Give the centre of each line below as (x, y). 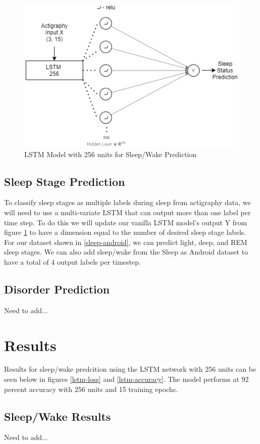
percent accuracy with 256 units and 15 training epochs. (91, 389)
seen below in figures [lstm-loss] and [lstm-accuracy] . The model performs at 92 (126, 379)
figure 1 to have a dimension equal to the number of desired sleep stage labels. (125, 232)
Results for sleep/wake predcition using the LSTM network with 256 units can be (130, 369)
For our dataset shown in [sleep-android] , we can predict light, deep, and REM (126, 242)
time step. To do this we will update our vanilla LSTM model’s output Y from (126, 222)
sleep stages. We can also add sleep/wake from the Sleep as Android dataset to (126, 252)
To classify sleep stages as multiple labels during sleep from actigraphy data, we (127, 202)
